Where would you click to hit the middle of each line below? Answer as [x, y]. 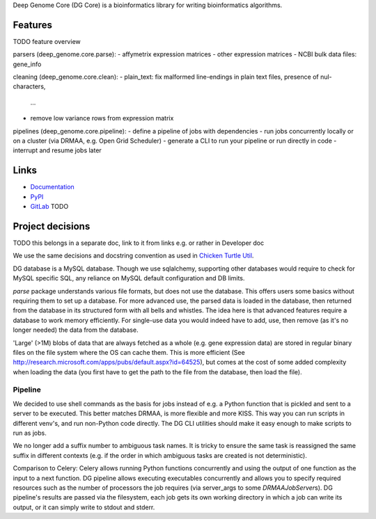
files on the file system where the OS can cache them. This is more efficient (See [129, 352]
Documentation [52, 187]
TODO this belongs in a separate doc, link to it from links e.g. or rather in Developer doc [139, 243]
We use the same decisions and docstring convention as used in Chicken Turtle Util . [133, 256]
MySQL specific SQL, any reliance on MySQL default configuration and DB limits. [129, 278]
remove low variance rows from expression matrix [102, 118]
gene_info [27, 64]
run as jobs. [30, 433]
